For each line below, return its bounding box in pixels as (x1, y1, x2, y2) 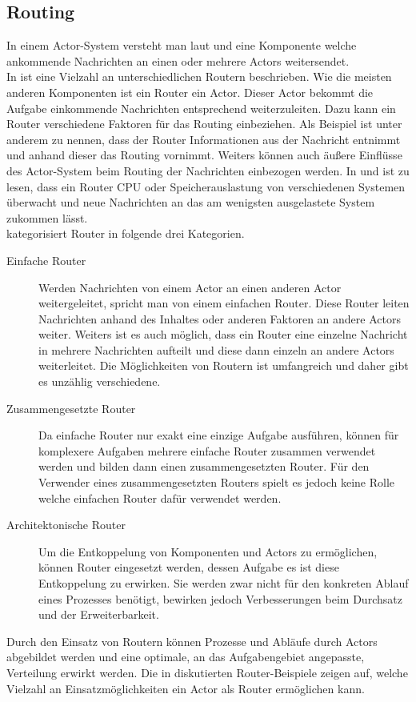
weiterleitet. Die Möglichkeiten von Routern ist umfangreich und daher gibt (38, 357, 409, 374)
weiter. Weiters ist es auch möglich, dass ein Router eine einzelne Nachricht (38, 326, 408, 343)
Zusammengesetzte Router (6, 399, 136, 416)
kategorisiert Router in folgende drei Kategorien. (6, 225, 245, 242)
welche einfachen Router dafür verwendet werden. (38, 489, 282, 506)
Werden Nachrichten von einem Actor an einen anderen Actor (38, 279, 342, 295)
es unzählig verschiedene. (38, 373, 161, 390)
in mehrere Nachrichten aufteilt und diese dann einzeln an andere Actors (38, 341, 394, 358)
